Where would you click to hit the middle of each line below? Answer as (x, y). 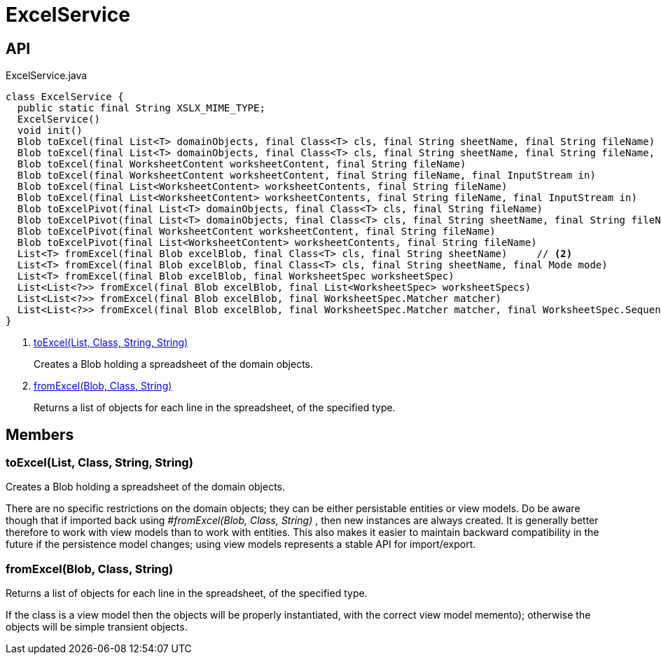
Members (40, 434)
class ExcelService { (65, 97)
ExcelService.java (47, 76)
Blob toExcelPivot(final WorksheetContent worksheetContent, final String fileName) (256, 232)
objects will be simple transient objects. (97, 627)
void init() (50, 131)
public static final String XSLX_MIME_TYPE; (141, 108)
